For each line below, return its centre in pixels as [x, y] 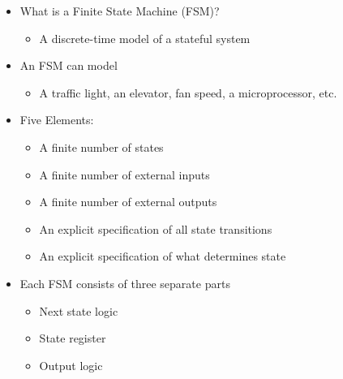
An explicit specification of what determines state [163, 256]
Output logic [71, 365]
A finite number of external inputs [124, 174]
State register [73, 338]
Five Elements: [57, 120]
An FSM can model [69, 65]
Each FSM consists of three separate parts [125, 283]
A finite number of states [101, 146]
